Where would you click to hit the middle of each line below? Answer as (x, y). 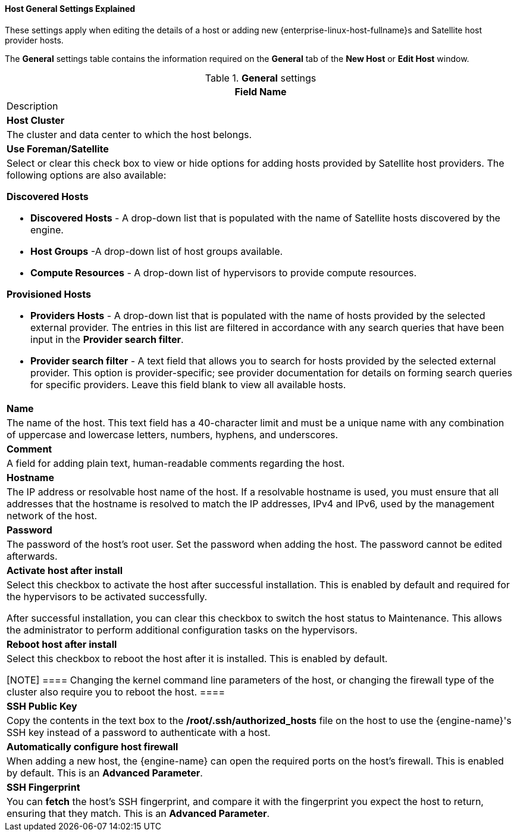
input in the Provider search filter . (107, 339)
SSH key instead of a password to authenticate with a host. (139, 732)
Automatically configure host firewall (93, 746)
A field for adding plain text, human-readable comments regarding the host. (176, 463)
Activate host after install (65, 570)
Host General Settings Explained (70, 9)
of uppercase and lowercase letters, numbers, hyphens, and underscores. (173, 434)
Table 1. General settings (261, 78)
